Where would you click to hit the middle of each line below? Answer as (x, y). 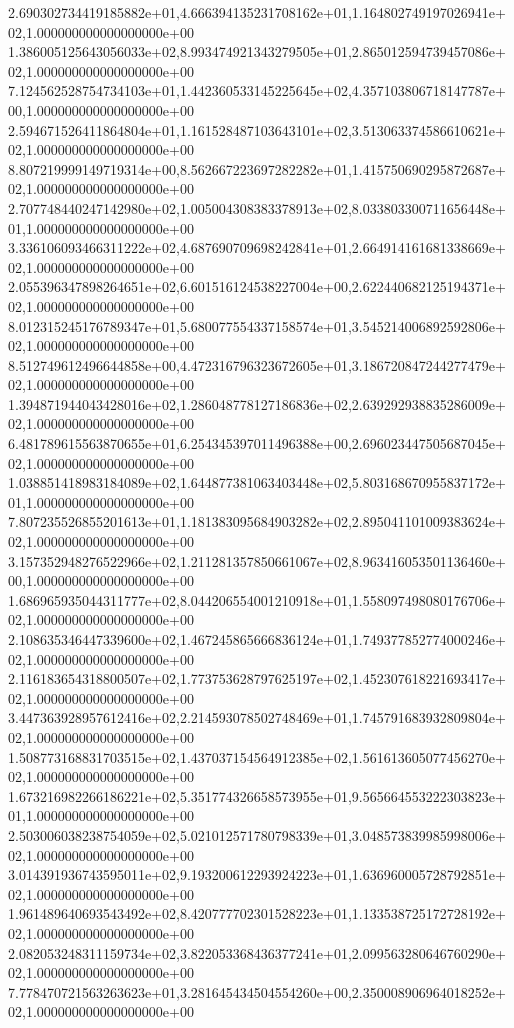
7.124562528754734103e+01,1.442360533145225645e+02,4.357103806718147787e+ (257, 90)
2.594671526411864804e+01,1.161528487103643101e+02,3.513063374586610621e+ (257, 129)
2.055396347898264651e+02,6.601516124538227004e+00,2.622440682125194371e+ (257, 286)
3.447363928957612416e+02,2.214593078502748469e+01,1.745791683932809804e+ (257, 717)
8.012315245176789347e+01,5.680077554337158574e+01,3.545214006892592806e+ (257, 325)
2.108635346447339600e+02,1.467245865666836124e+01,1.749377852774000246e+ (257, 639)
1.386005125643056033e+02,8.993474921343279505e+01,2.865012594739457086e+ (257, 51)
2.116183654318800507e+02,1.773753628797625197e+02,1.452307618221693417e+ (257, 678)
